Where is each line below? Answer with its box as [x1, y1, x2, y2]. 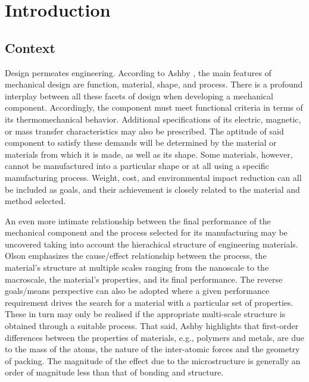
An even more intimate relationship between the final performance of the [5, 214, 271, 227]
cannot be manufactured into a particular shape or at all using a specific [5, 159, 269, 172]
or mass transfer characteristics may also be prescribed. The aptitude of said [5, 124, 284, 137]
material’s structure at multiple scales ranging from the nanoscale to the [5, 261, 269, 274]
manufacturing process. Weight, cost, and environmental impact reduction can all [5, 171, 302, 183]
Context [5, 38, 55, 57]
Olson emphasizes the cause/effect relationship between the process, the [5, 249, 267, 262]
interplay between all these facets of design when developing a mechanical [5, 89, 273, 102]
